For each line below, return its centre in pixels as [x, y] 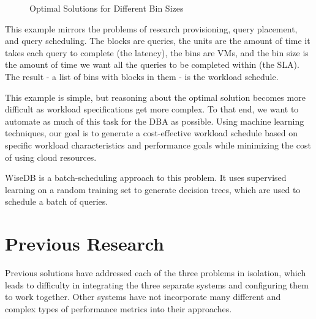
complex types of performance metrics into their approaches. [118, 308]
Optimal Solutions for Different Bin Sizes [107, 8]
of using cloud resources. [51, 157]
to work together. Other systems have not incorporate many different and [143, 297]
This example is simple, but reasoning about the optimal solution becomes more [155, 97]
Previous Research [85, 244]
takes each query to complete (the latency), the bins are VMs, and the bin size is [157, 52]
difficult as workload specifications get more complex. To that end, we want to [152, 109]
